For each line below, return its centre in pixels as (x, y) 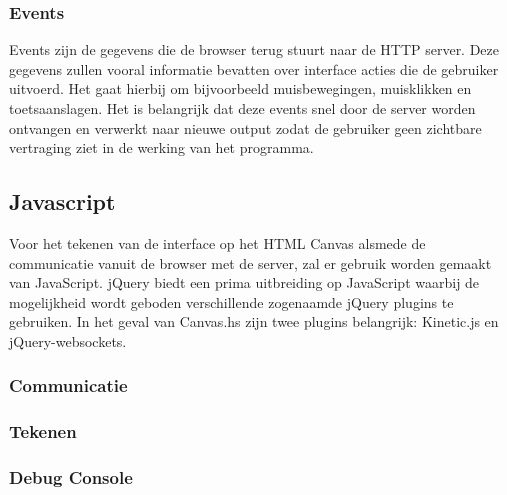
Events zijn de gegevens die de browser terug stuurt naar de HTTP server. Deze (254, 49)
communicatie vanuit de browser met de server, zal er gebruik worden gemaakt (250, 262)
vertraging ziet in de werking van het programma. (161, 147)
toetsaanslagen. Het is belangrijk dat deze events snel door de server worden (242, 108)
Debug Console (71, 477)
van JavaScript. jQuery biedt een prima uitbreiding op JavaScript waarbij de (244, 282)
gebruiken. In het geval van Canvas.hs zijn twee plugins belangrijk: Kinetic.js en (254, 321)
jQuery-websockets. (68, 340)
